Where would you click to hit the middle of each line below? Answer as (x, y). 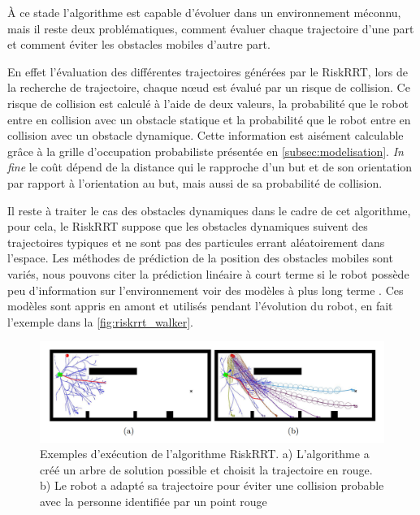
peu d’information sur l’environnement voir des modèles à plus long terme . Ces (206, 290)
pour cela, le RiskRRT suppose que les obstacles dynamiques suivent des (188, 226)
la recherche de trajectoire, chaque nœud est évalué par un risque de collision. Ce (209, 87)
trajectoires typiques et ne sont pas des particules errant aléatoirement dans (196, 242)
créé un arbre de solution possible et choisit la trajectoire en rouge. (206, 469)
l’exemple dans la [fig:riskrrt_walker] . (101, 321)
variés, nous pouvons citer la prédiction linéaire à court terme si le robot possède (208, 273)
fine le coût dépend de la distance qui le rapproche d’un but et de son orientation (210, 167)
